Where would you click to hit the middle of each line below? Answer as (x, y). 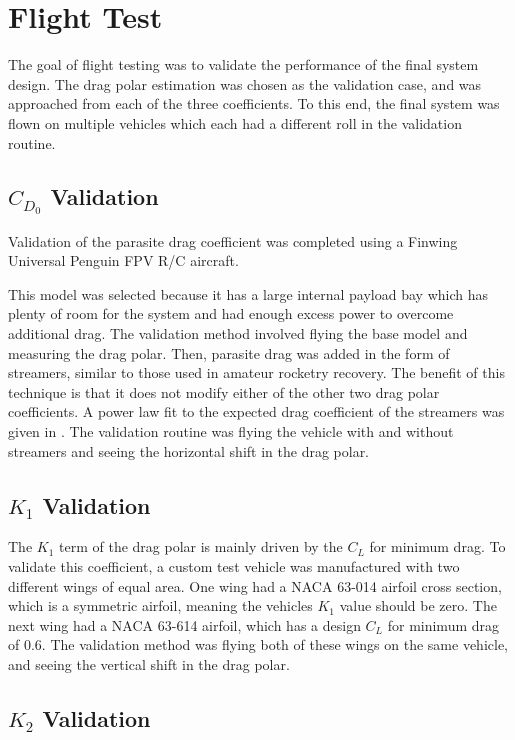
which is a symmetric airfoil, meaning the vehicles (160, 605)
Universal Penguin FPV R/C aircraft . (123, 260)
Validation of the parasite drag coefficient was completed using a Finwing (233, 240)
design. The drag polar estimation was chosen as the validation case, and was (245, 83)
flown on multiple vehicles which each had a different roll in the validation (235, 122)
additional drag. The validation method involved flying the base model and (238, 333)
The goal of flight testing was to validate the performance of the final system (243, 64)
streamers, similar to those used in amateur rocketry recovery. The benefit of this (256, 372)
